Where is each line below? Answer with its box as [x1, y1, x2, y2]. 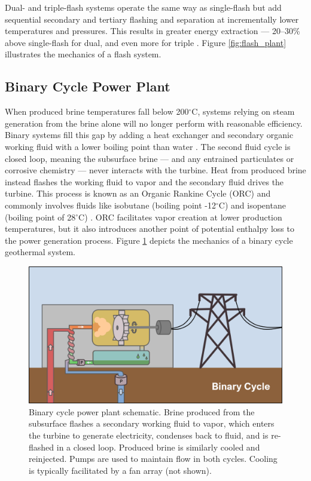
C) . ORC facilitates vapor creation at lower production [78, 210, 282, 223]
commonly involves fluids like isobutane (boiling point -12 [5, 198, 216, 211]
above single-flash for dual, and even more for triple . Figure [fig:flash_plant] [5, 36, 286, 48]
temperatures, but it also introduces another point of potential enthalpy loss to [5, 222, 294, 235]
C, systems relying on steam [191, 105, 295, 118]
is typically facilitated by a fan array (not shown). [29, 464, 212, 476]
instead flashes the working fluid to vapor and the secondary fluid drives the [5, 175, 284, 188]
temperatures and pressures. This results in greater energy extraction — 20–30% [5, 24, 300, 37]
